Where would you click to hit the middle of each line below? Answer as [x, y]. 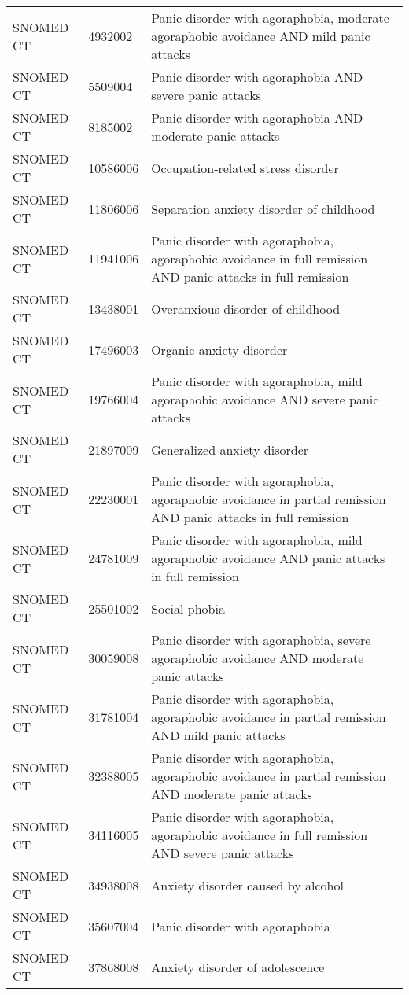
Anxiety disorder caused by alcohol [247, 885]
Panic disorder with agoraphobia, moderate [270, 18]
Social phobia [188, 608]
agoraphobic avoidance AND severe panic [265, 399]
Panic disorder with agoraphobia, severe [261, 640]
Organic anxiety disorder [219, 349]
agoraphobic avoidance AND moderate [258, 658]
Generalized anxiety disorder [230, 449]
